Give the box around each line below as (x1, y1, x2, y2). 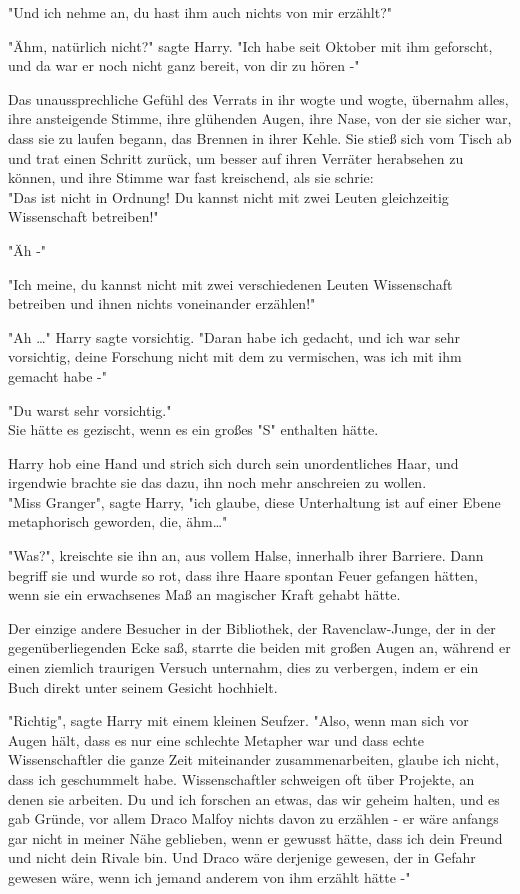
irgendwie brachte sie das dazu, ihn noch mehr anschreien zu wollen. (8, 472, 427, 493)
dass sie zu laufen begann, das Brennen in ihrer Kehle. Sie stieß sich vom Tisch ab (8, 127, 512, 148)
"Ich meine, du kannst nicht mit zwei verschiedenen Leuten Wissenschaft (8, 273, 453, 294)
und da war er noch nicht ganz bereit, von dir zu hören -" (8, 55, 360, 76)
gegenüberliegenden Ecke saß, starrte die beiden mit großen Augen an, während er (8, 637, 511, 658)
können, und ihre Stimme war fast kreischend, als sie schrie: (8, 167, 374, 188)
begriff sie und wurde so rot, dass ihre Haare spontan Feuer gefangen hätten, (8, 564, 478, 585)
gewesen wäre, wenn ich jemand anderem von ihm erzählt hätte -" (8, 866, 411, 887)
